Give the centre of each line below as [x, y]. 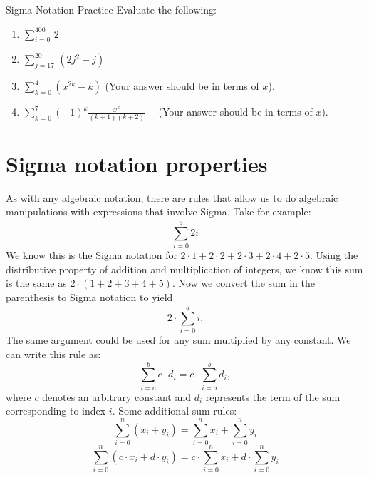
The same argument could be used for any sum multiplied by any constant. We [178, 340]
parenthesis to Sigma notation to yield [89, 296]
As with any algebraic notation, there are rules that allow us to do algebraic [172, 197]
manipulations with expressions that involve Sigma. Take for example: [158, 212]
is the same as [36, 283]
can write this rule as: [53, 354]
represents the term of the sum [273, 396]
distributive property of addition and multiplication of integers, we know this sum [184, 269]
